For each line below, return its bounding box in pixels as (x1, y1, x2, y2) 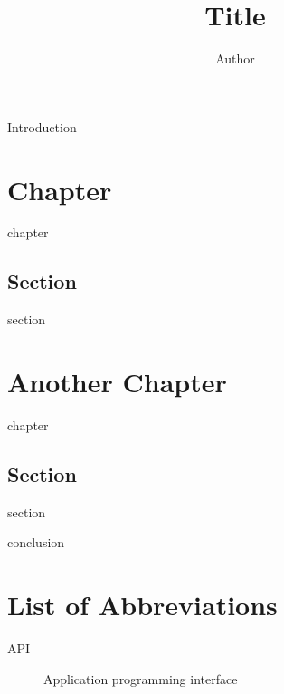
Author (215, 49, 255, 68)
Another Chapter (7, 363, 227, 400)
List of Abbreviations (7, 586, 278, 623)
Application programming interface (43, 669, 238, 688)
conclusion (7, 533, 65, 552)
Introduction (7, 117, 77, 136)
